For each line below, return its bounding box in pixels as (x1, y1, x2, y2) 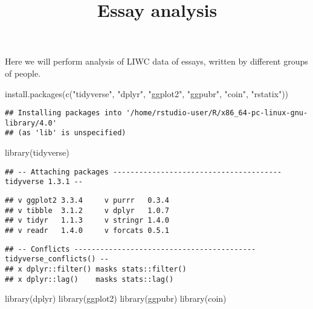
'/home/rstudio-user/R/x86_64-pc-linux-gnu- (126, 109, 308, 118)
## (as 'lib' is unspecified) (5, 129, 126, 138)
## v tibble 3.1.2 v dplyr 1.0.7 (5, 206, 170, 215)
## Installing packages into (5, 109, 122, 118)
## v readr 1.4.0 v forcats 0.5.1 (5, 226, 170, 235)
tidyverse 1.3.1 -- (5, 177, 83, 186)
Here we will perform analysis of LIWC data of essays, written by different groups (5, 55, 308, 68)
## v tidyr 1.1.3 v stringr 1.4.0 (5, 216, 170, 225)
